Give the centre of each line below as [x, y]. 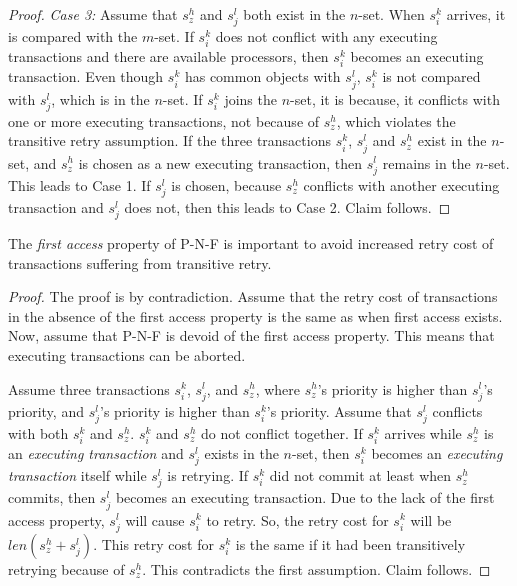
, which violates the [396, 120]
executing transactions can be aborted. [127, 354]
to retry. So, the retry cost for [297, 519]
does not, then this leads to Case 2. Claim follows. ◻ [287, 206]
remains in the [426, 162]
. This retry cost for [153, 543]
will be [431, 519]
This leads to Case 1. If [79, 184]
